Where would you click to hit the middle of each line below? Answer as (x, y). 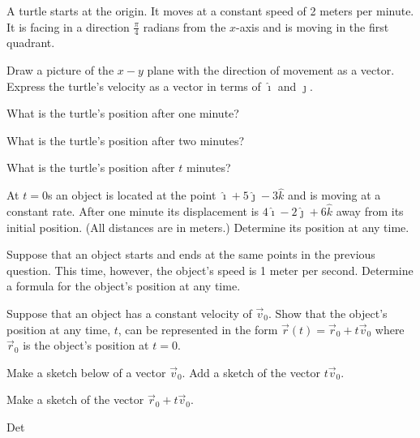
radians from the (184, 26)
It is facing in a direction (68, 26)
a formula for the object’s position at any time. (124, 286)
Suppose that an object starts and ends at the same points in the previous (191, 254)
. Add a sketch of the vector (251, 372)
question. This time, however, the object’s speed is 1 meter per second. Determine (210, 270)
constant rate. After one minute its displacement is (133, 211)
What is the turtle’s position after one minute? (123, 113)
